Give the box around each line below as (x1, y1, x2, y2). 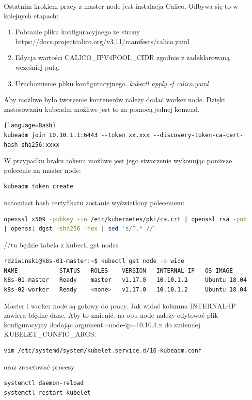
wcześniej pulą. (15, 62, 60, 72)
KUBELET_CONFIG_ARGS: (4, 329, 96, 339)
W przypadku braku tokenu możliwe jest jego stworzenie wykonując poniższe (4, 155, 232, 166)
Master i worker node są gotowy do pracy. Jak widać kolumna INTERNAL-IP (4, 300, 236, 310)
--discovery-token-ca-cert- (153, 131, 243, 138)
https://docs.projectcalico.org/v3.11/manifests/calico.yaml (15, 36, 189, 46)
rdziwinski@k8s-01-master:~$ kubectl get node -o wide (4, 258, 185, 265)
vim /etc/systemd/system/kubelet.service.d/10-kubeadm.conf (4, 347, 202, 354)
